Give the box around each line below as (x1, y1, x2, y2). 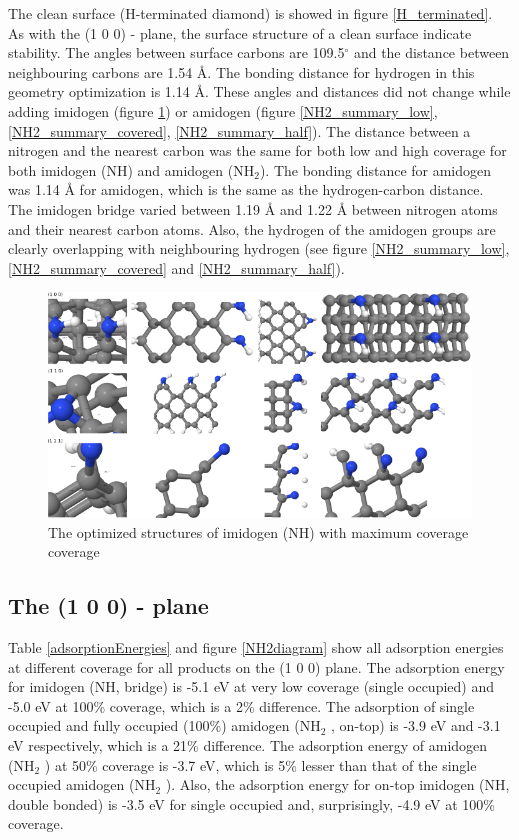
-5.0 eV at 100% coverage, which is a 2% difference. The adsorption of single (8, 695, 475, 716)
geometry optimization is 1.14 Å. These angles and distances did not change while (8, 81, 511, 102)
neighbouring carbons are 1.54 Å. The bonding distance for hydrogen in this (8, 61, 475, 82)
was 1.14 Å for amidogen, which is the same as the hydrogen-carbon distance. (8, 179, 484, 200)
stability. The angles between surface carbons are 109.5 (8, 42, 345, 63)
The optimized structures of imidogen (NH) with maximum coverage (48, 521, 469, 542)
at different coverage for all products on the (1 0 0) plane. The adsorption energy (8, 656, 505, 677)
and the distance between (353, 42, 510, 63)
